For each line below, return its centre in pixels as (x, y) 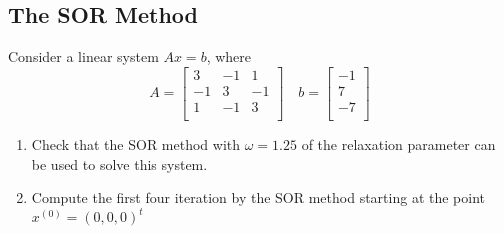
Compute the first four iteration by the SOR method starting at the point (258, 197)
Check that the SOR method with (136, 143)
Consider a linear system (83, 56)
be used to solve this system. (119, 163)
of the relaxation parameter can (398, 143)
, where (229, 56)
